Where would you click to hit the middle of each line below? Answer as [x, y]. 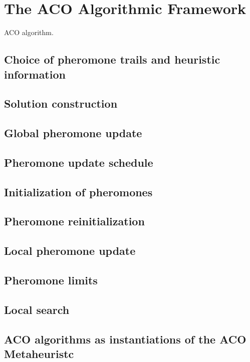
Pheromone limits [51, 280]
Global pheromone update [73, 133]
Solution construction [61, 103]
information [35, 74]
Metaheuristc [39, 353]
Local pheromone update [70, 251]
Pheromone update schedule [79, 162]
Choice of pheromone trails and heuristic [112, 59]
